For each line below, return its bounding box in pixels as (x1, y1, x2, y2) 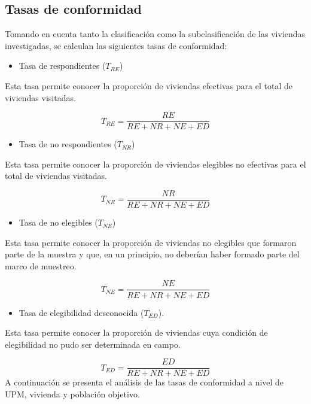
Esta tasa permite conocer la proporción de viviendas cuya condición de (5, 326, 268, 339)
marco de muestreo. (5, 259, 77, 272)
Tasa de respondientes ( (19, 59, 106, 72)
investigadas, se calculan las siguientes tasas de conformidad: (5, 39, 227, 51)
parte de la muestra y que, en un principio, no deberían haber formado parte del (5, 248, 300, 260)
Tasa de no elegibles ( (19, 216, 98, 229)
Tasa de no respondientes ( (19, 138, 117, 150)
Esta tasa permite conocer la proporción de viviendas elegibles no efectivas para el (5, 157, 306, 170)
